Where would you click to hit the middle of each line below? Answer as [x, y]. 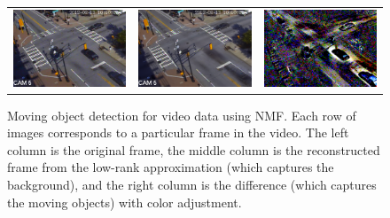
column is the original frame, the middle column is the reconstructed [194, 149]
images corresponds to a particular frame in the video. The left [178, 132]
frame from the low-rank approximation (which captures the [171, 167]
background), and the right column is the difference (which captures [192, 185]
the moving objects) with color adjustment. [125, 202]
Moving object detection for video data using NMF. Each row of [182, 115]
